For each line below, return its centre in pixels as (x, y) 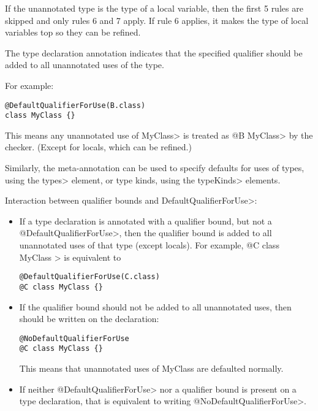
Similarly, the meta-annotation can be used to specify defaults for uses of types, (155, 168)
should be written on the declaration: (89, 319)
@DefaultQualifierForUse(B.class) (75, 105)
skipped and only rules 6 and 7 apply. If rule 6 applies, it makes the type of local (157, 20)
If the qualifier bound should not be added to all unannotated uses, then (155, 306)
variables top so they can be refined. (73, 32)
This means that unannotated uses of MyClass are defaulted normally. (151, 368)
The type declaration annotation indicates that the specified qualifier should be (154, 52)
